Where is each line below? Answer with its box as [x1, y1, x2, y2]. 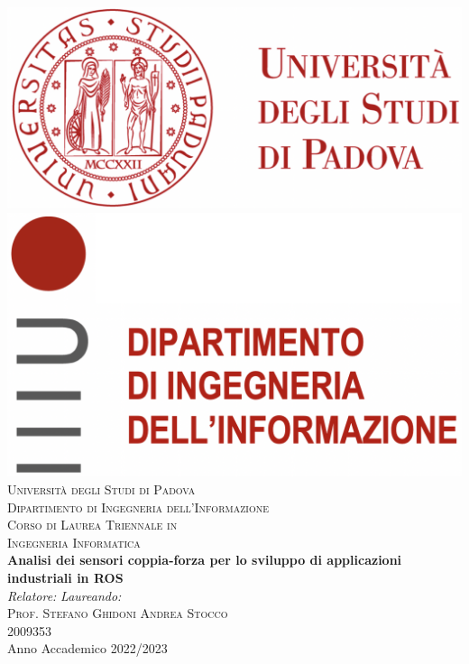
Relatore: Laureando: [7, 586, 122, 604]
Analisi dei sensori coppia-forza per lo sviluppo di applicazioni [7, 550, 402, 569]
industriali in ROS [7, 567, 124, 586]
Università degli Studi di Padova [7, 480, 196, 498]
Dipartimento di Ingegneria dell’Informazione [7, 497, 269, 516]
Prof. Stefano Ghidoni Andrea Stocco [7, 604, 228, 622]
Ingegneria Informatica [7, 532, 141, 551]
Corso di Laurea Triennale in [7, 515, 178, 534]
